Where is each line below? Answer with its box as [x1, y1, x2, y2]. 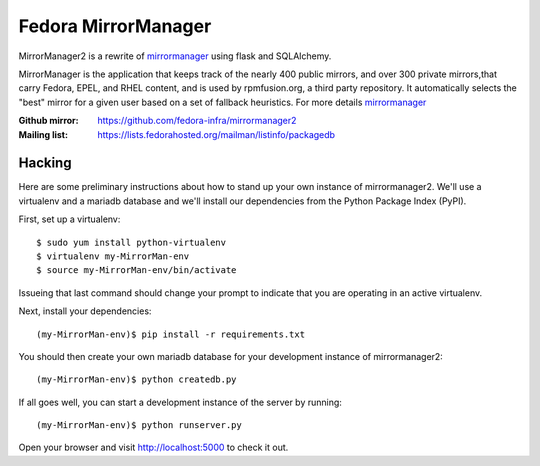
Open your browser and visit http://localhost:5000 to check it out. [18, 441, 289, 454]
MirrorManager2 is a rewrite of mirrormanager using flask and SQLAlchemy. [18, 50, 332, 62]
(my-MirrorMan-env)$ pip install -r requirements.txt [36, 328, 305, 340]
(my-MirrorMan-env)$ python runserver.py [36, 420, 242, 431]
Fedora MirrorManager [18, 15, 212, 37]
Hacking [18, 155, 72, 172]
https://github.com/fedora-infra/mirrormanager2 [97, 115, 297, 127]
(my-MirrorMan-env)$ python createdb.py [36, 374, 237, 385]
